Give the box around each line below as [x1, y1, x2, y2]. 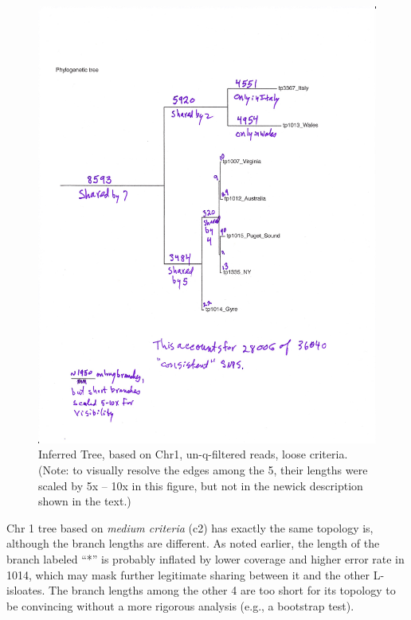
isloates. [6, 582, 45, 599]
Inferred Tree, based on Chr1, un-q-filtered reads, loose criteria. [38, 446, 348, 462]
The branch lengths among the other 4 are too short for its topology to [49, 582, 396, 599]
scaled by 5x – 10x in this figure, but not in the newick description [38, 477, 363, 493]
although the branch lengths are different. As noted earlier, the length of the [6, 535, 380, 552]
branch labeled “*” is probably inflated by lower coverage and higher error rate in [6, 551, 405, 567]
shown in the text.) [38, 493, 131, 509]
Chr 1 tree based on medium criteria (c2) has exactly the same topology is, [6, 519, 374, 536]
